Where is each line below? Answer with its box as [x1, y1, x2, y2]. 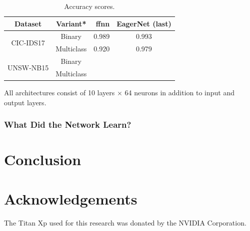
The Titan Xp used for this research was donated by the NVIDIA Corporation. [4, 217, 246, 228]
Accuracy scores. [64, 1, 115, 11]
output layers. [4, 97, 46, 107]
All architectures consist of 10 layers [4, 87, 115, 98]
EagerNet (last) [116, 18, 171, 28]
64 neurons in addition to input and [124, 87, 235, 98]
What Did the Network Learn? [4, 118, 131, 131]
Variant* [56, 18, 86, 28]
